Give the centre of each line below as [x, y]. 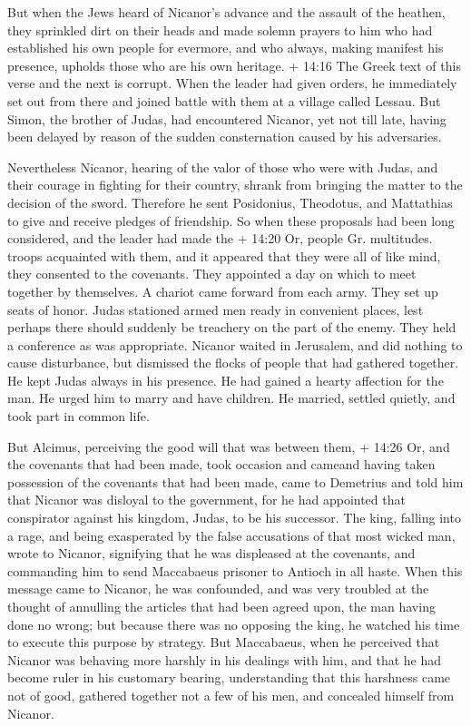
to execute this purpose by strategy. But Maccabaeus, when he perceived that [224, 642]
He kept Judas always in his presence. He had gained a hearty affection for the [226, 380]
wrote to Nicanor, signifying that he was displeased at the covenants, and [211, 553]
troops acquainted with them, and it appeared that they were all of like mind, [224, 255]
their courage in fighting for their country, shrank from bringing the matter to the [235, 185]
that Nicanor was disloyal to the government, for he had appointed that [206, 500]
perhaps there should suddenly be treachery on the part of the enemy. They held [232, 327]
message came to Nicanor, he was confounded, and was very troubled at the [218, 589]
